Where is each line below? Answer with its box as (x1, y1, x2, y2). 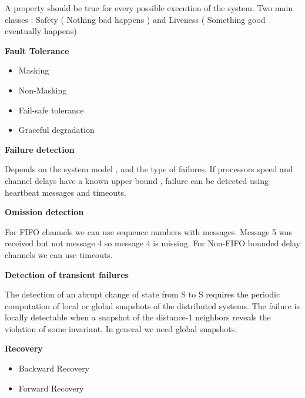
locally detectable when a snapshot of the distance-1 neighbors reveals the (5, 311, 271, 323)
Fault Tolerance (5, 44, 69, 56)
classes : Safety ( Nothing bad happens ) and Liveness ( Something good (5, 13, 266, 25)
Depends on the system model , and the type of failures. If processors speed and (5, 163, 293, 175)
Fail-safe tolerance (18, 103, 84, 116)
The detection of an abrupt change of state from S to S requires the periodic (5, 288, 280, 300)
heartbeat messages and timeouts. (5, 186, 126, 198)
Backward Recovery (18, 362, 90, 374)
